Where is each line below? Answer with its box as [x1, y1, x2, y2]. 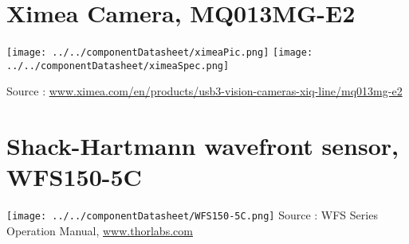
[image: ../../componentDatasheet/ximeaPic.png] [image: [6, 47, 313, 59]
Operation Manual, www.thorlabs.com [6, 223, 193, 238]
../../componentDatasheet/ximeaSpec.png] [6, 60, 230, 72]
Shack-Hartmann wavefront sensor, [6, 130, 399, 162]
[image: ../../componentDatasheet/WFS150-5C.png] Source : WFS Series [6, 207, 378, 223]
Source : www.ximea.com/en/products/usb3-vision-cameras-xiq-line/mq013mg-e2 [6, 83, 403, 99]
